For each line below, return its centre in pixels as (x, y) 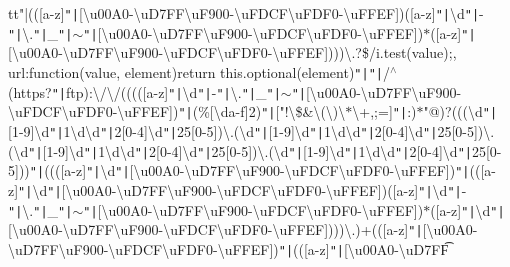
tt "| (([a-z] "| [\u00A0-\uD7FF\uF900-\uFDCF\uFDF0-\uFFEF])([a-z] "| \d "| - (246, 13)
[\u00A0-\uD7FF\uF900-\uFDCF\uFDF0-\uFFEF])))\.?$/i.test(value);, (232, 52)
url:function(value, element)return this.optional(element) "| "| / (199, 71)
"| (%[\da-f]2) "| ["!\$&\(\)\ (262, 111)
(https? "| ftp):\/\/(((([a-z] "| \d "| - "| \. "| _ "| (144, 91)
